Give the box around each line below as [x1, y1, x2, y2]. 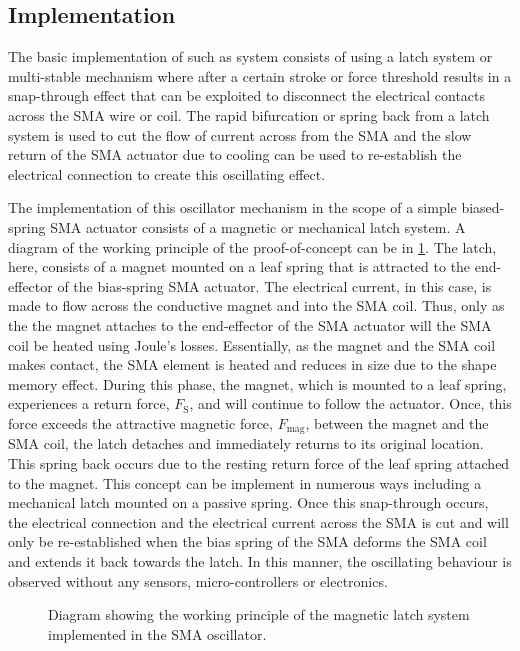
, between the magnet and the [305, 412, 489, 433]
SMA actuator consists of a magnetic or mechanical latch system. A [50, 216, 466, 237]
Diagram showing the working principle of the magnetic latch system [48, 604, 470, 625]
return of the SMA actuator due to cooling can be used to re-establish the [8, 144, 462, 165]
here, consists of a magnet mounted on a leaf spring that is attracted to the [8, 256, 471, 277]
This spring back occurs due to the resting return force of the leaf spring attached [8, 452, 510, 473]
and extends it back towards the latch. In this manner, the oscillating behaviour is [8, 550, 512, 571]
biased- [461, 197, 505, 218]
